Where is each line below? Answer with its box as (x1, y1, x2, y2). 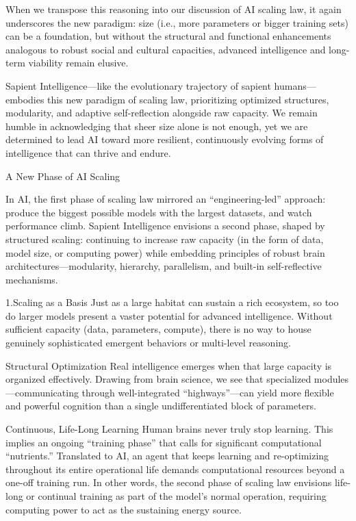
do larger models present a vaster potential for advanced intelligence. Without (5, 308, 333, 322)
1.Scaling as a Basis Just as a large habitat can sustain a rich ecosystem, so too (5, 295, 339, 309)
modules (314, 372, 349, 386)
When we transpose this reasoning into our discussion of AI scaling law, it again (5, 2, 342, 16)
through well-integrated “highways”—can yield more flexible (81, 385, 334, 399)
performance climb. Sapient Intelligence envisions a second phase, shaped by (5, 218, 325, 233)
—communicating (5, 385, 79, 399)
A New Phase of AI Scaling (5, 168, 120, 183)
